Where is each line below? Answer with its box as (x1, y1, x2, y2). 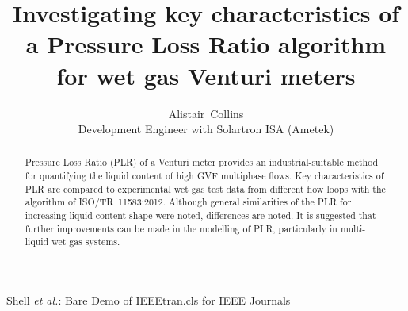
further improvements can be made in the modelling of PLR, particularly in (25, 221, 337, 235)
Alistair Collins (168, 105, 244, 121)
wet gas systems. (51, 235, 120, 248)
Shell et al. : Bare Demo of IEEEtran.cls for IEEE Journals (6, 292, 291, 309)
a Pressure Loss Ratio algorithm (25, 28, 387, 60)
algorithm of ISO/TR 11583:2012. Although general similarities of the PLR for (25, 195, 352, 209)
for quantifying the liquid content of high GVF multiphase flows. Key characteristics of (25, 169, 384, 182)
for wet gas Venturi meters (56, 59, 356, 91)
